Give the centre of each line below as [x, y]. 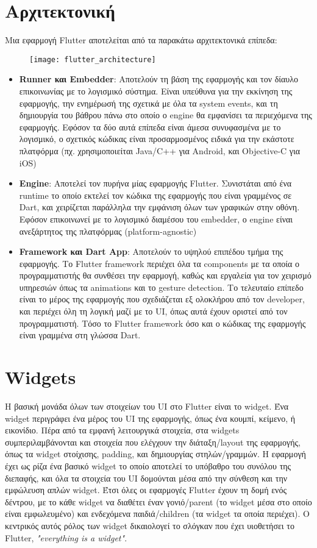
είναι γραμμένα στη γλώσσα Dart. [80, 335]
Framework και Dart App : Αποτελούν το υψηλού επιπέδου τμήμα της [151, 251]
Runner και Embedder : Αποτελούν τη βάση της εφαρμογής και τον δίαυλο [159, 79]
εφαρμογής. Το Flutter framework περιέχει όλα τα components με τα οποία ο [159, 263]
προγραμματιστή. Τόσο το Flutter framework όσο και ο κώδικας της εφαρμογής [162, 323]
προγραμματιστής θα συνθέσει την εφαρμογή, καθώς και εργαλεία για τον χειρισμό [165, 275]
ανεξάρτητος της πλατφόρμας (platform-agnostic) [108, 231]
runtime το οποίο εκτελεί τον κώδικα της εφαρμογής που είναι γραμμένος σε [155, 195]
